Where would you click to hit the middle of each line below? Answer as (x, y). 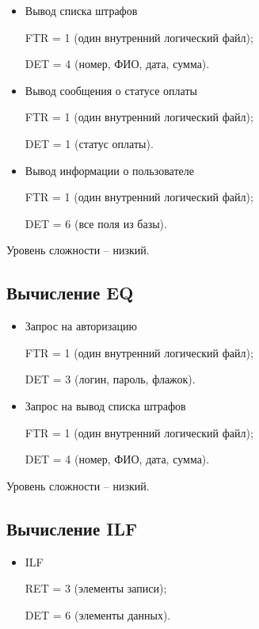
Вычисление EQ (70, 293)
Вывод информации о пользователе (109, 170)
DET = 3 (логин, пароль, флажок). (110, 379)
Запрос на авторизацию (81, 326)
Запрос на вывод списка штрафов (105, 405)
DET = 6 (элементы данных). (98, 614)
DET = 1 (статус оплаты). (89, 143)
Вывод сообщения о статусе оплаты (111, 90)
